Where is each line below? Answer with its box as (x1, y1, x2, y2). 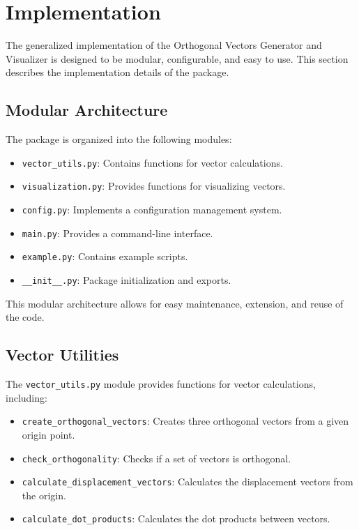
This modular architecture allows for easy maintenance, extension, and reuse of (6, 296, 344, 310)
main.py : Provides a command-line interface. (22, 225, 213, 240)
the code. (6, 310, 45, 324)
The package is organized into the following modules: (6, 132, 232, 146)
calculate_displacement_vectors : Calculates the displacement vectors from (22, 474, 353, 489)
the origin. (22, 487, 66, 502)
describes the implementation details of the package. (6, 65, 229, 79)
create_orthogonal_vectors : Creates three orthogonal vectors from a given (22, 414, 349, 428)
